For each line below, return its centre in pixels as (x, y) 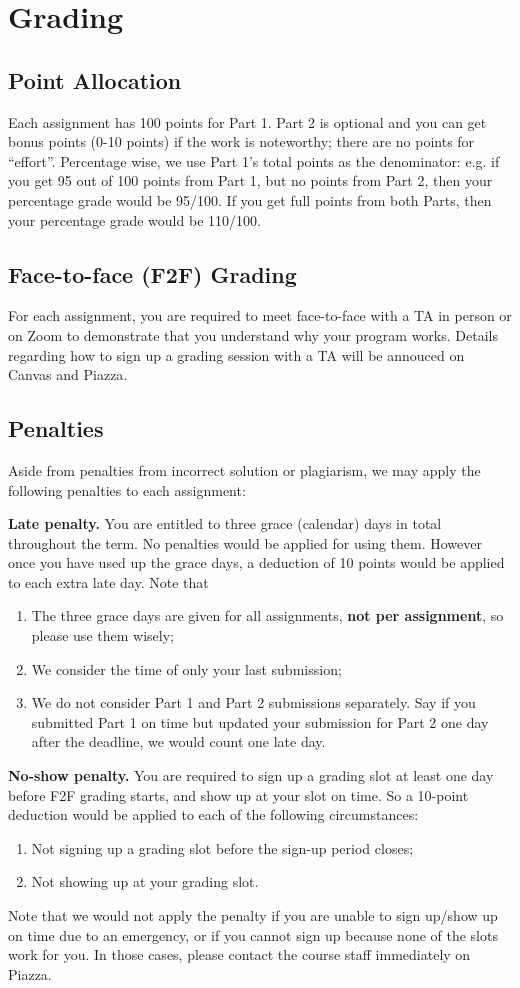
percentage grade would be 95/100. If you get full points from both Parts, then (250, 199)
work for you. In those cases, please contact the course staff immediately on (239, 954)
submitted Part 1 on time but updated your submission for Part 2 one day (260, 721)
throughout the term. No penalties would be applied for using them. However (245, 542)
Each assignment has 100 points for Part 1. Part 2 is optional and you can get (247, 121)
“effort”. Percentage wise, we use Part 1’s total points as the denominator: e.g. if (254, 160)
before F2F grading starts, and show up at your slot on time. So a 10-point (238, 794)
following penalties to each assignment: (127, 489)
